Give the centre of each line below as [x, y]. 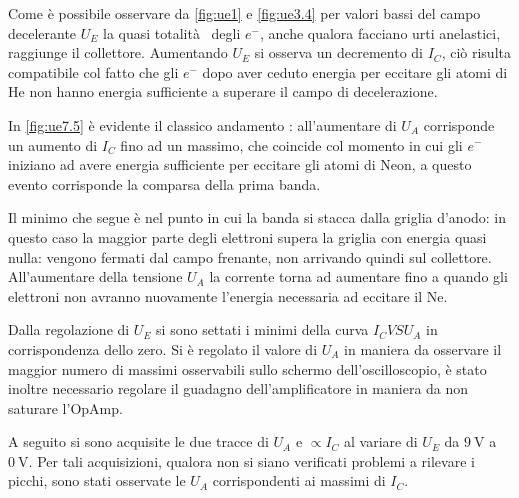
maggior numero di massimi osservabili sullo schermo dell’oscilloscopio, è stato [247, 368]
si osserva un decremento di [339, 52]
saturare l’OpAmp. [65, 407]
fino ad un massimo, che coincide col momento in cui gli [291, 144]
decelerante [42, 32]
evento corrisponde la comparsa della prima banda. [164, 183]
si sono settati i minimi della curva [262, 329]
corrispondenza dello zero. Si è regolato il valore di [163, 348]
